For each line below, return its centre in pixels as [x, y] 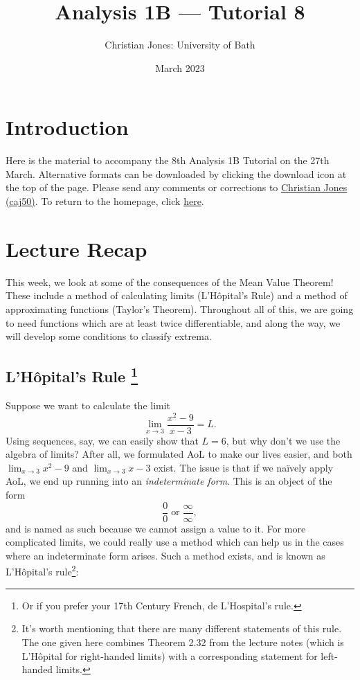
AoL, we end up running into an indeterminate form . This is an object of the [169, 481]
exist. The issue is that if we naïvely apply [244, 467]
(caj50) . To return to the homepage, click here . [105, 201]
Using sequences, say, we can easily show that [102, 440]
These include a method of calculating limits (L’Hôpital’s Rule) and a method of [177, 295]
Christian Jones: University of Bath [180, 45]
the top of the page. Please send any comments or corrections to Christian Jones [177, 187]
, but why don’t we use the [283, 440]
